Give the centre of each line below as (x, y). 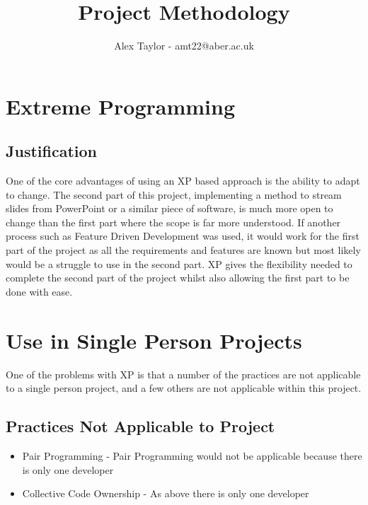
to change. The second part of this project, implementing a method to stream (174, 194)
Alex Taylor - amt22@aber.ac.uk (184, 46)
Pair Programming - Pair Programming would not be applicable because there (192, 455)
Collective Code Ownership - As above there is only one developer (166, 493)
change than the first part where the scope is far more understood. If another (173, 222)
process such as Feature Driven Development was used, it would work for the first (183, 236)
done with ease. (39, 291)
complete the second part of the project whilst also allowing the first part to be (178, 278)
